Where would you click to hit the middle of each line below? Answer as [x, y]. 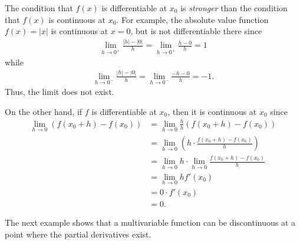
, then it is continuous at [212, 111]
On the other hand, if [44, 111]
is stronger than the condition [234, 8]
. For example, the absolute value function [192, 19]
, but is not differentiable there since [196, 31]
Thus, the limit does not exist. [60, 92]
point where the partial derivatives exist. [78, 234]
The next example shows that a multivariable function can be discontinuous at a [150, 222]
